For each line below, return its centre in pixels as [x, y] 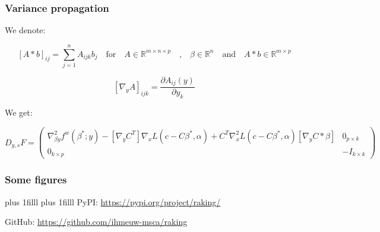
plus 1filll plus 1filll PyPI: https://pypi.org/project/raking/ [113, 201]
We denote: [25, 30]
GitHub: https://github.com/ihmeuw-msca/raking [96, 222]
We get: [19, 112]
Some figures [36, 179]
